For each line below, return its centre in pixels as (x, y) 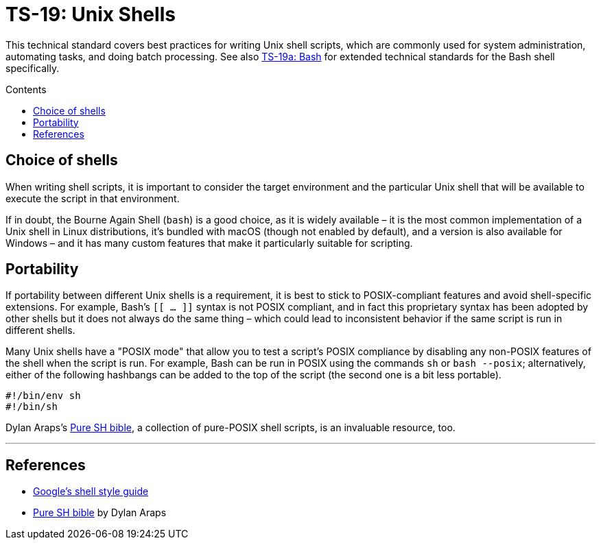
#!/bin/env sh (43, 396)
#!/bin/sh (32, 407)
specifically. (33, 68)
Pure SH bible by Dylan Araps (100, 513)
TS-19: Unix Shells (91, 14)
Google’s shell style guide (91, 492)
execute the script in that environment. (93, 198)
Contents (26, 89)
